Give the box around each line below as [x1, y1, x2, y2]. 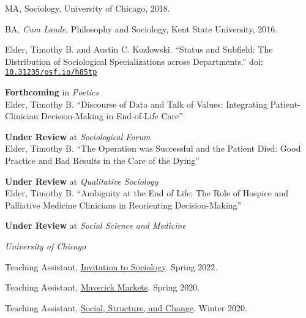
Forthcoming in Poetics [5, 86, 99, 98]
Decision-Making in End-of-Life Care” [41, 109, 183, 122]
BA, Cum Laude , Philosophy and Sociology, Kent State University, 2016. [5, 22, 278, 35]
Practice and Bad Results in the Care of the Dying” [5, 154, 200, 166]
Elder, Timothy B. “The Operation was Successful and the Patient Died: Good [5, 142, 301, 155]
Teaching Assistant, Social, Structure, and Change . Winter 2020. [5, 301, 247, 314]
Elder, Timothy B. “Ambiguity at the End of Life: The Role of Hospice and [5, 187, 289, 199]
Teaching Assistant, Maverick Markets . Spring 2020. [5, 281, 200, 294]
